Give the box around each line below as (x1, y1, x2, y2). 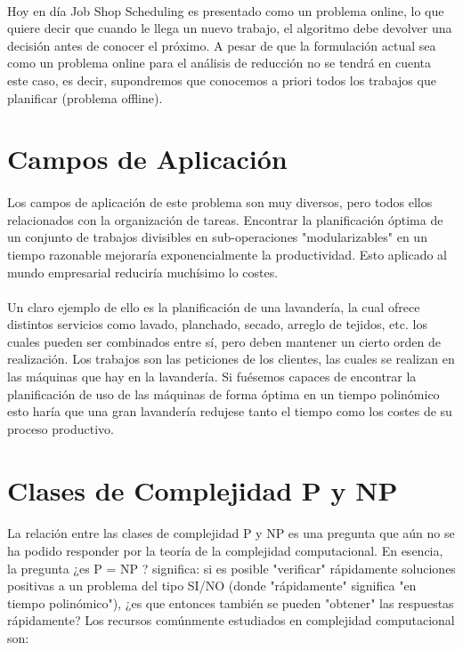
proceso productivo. (7, 419, 114, 437)
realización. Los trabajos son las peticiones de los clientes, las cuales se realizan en (7, 349, 455, 368)
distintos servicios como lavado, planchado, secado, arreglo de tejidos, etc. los (7, 315, 427, 333)
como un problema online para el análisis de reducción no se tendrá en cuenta (7, 53, 431, 72)
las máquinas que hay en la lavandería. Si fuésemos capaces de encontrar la (7, 367, 417, 386)
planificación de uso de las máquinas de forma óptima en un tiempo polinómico (7, 384, 440, 403)
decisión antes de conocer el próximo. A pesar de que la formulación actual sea (7, 36, 436, 54)
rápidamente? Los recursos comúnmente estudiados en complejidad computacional (7, 611, 455, 630)
